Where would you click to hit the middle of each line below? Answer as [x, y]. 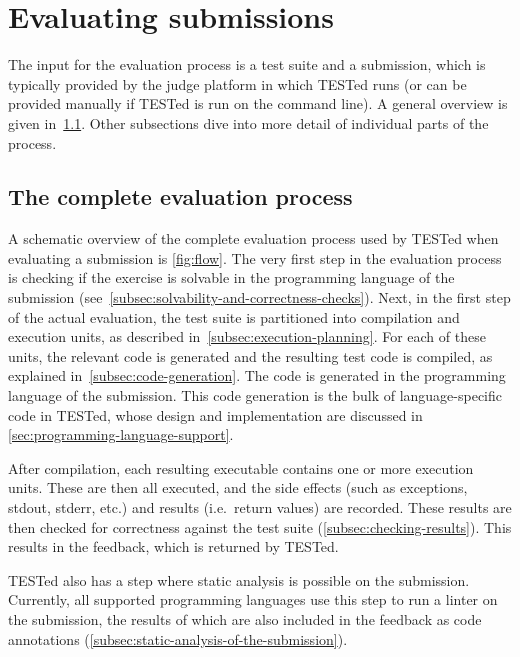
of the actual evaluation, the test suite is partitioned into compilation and [234, 316]
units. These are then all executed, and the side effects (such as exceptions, [238, 487]
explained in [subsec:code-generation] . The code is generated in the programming [257, 375]
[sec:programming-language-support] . [121, 434]
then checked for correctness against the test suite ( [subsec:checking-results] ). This [260, 526]
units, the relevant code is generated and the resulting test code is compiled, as [250, 355]
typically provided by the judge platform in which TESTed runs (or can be [237, 83]
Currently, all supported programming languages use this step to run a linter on [253, 599]
